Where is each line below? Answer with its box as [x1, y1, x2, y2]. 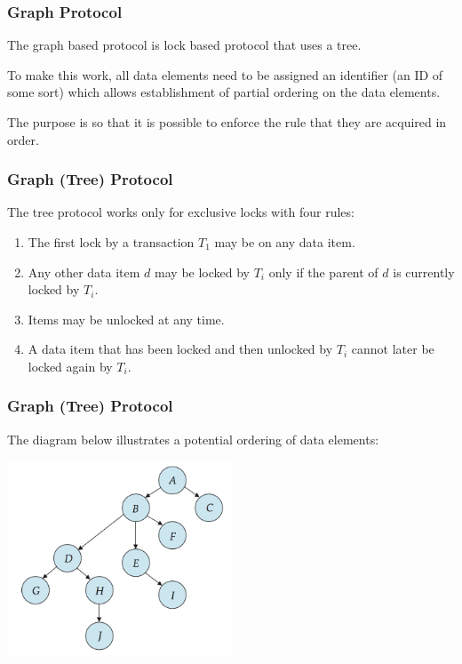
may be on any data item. [214, 233, 355, 251]
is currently [393, 262, 455, 281]
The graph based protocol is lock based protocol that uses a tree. [7, 36, 362, 54]
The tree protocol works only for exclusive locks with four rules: [7, 203, 354, 221]
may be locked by [155, 262, 250, 281]
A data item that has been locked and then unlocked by [28, 340, 333, 358]
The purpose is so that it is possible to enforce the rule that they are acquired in [7, 113, 447, 131]
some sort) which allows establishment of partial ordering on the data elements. [7, 83, 441, 101]
